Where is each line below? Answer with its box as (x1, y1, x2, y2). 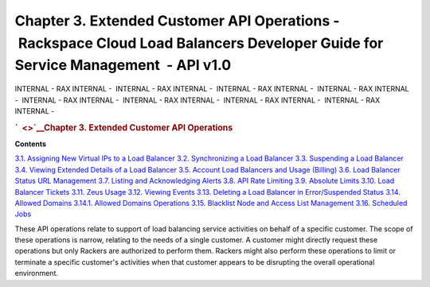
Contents (14, 139, 47, 149)
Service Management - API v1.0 (14, 56, 232, 75)
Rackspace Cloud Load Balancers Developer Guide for (18, 34, 384, 52)
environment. (14, 269, 59, 278)
